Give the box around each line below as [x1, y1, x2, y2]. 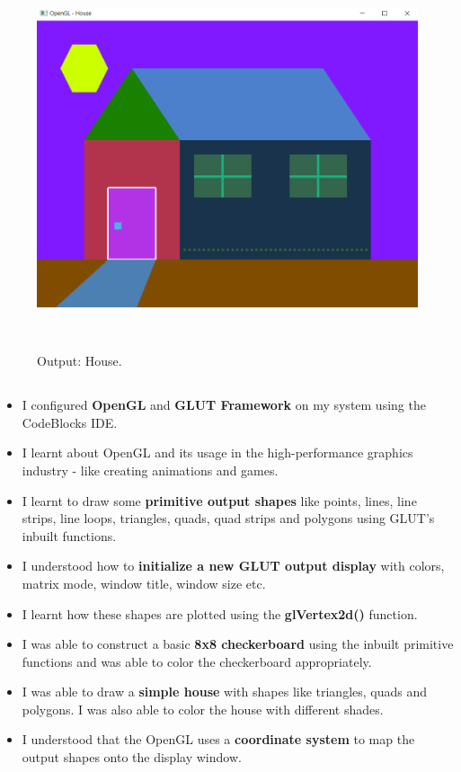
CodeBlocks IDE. [22, 413, 118, 431]
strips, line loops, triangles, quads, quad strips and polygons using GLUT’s [22, 509, 435, 528]
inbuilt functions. [22, 526, 117, 545]
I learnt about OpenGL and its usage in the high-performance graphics [22, 443, 413, 462]
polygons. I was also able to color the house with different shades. [22, 699, 384, 718]
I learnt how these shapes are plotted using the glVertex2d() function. [22, 604, 418, 623]
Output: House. [37, 351, 122, 370]
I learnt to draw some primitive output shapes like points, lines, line [22, 491, 417, 510]
